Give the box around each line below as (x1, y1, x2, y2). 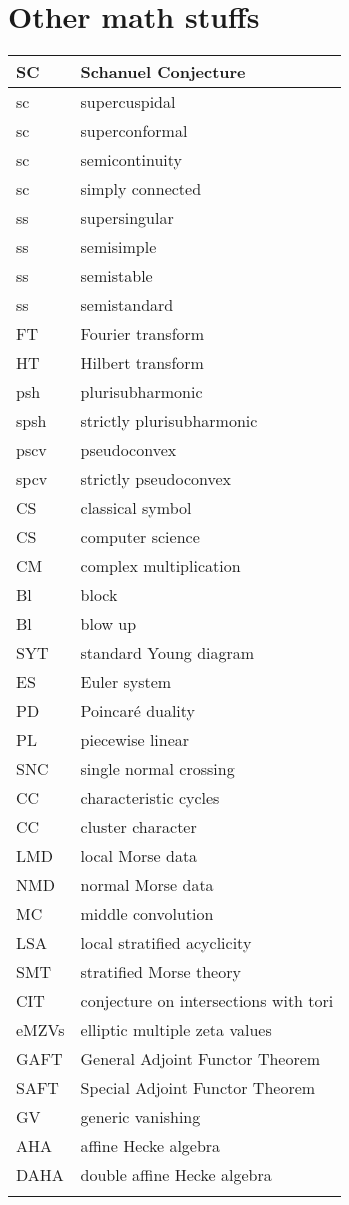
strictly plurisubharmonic (80, 409, 258, 433)
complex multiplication (80, 554, 241, 578)
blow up (80, 612, 137, 636)
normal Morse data (80, 873, 214, 897)
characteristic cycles (80, 786, 220, 810)
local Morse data (80, 844, 198, 868)
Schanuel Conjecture (80, 60, 246, 84)
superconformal (80, 119, 188, 143)
